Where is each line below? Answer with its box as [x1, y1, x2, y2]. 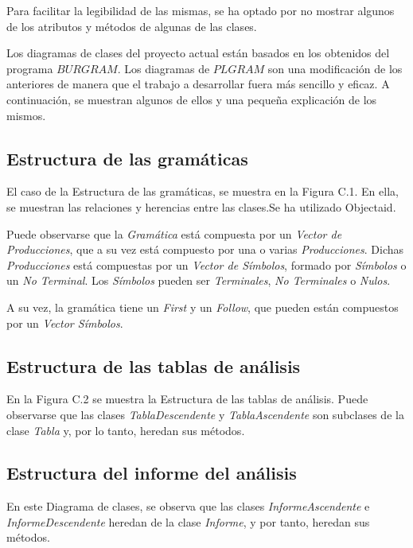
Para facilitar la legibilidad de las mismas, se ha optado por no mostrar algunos [6, 2, 395, 18]
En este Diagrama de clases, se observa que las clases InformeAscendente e [6, 498, 370, 515]
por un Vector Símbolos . [6, 314, 123, 331]
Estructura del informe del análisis [6, 461, 297, 485]
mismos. [6, 107, 46, 123]
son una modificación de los [267, 60, 403, 76]
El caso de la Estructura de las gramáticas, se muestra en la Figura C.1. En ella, [6, 183, 399, 200]
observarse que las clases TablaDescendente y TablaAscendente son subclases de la [6, 406, 404, 422]
